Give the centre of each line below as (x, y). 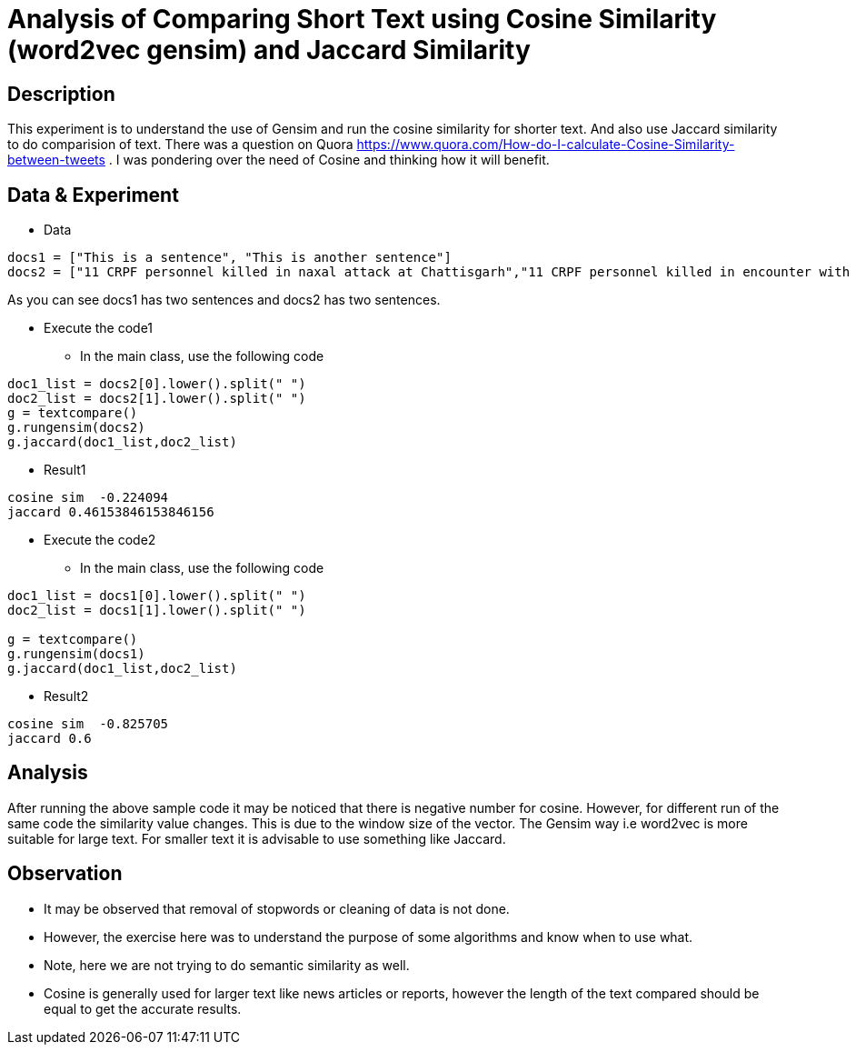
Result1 (65, 470)
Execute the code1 (99, 328)
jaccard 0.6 (50, 739)
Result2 (66, 696)
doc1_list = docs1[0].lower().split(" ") (157, 596)
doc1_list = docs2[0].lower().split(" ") (157, 384)
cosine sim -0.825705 (88, 724)
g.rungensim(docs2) (76, 428)
